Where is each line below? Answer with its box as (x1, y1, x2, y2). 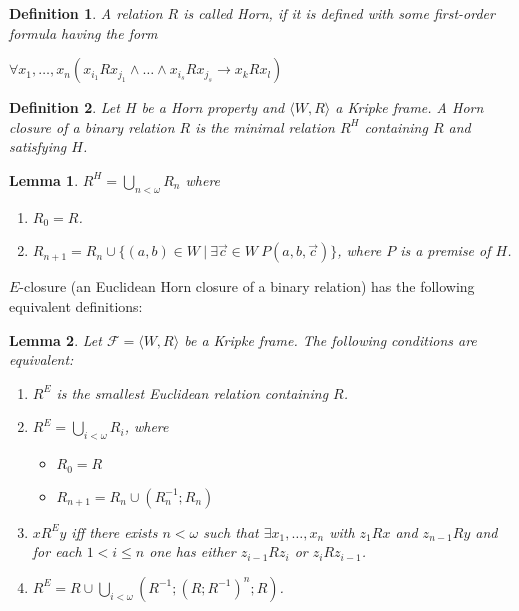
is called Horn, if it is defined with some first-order (183, 3, 495, 23)
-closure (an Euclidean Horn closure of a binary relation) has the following (19, 276, 475, 297)
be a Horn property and (141, 97, 285, 118)
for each (32, 541, 82, 562)
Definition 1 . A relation (9, 3, 163, 23)
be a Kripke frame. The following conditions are (184, 329, 477, 350)
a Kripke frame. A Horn (335, 97, 484, 118)
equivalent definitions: (9, 295, 143, 316)
